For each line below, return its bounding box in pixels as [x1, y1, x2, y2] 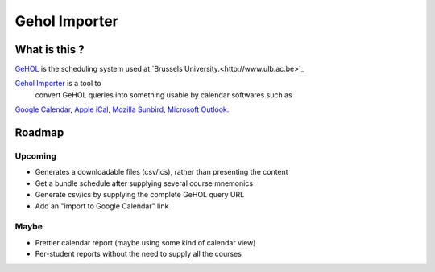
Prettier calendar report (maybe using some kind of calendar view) [35, 237, 256, 247]
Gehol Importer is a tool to [14, 79, 101, 89]
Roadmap [14, 126, 64, 140]
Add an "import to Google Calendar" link [35, 201, 169, 211]
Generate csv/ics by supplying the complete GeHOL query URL [35, 190, 245, 200]
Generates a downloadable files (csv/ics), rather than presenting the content [35, 167, 289, 177]
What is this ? [14, 43, 85, 56]
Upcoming [14, 150, 56, 162]
